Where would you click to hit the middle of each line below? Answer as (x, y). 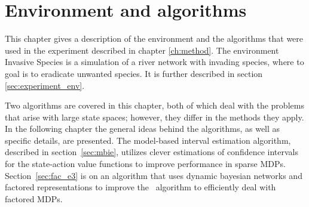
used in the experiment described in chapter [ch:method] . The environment (142, 50)
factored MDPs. (34, 198)
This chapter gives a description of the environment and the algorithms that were (154, 38)
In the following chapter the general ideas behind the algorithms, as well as (143, 129)
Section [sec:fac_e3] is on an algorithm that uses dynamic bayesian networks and (154, 175)
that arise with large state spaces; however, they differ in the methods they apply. (154, 117)
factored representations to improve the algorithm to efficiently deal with (140, 187)
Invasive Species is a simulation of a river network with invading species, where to (154, 62)
